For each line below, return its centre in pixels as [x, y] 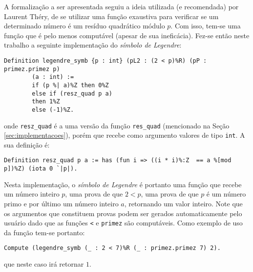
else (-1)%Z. [53, 110]
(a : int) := [53, 77]
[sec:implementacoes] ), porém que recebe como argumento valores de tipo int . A [125, 135]
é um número [226, 194]
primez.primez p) [32, 69]
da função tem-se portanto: [44, 232]
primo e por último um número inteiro [61, 203]
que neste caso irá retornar [44, 264]
